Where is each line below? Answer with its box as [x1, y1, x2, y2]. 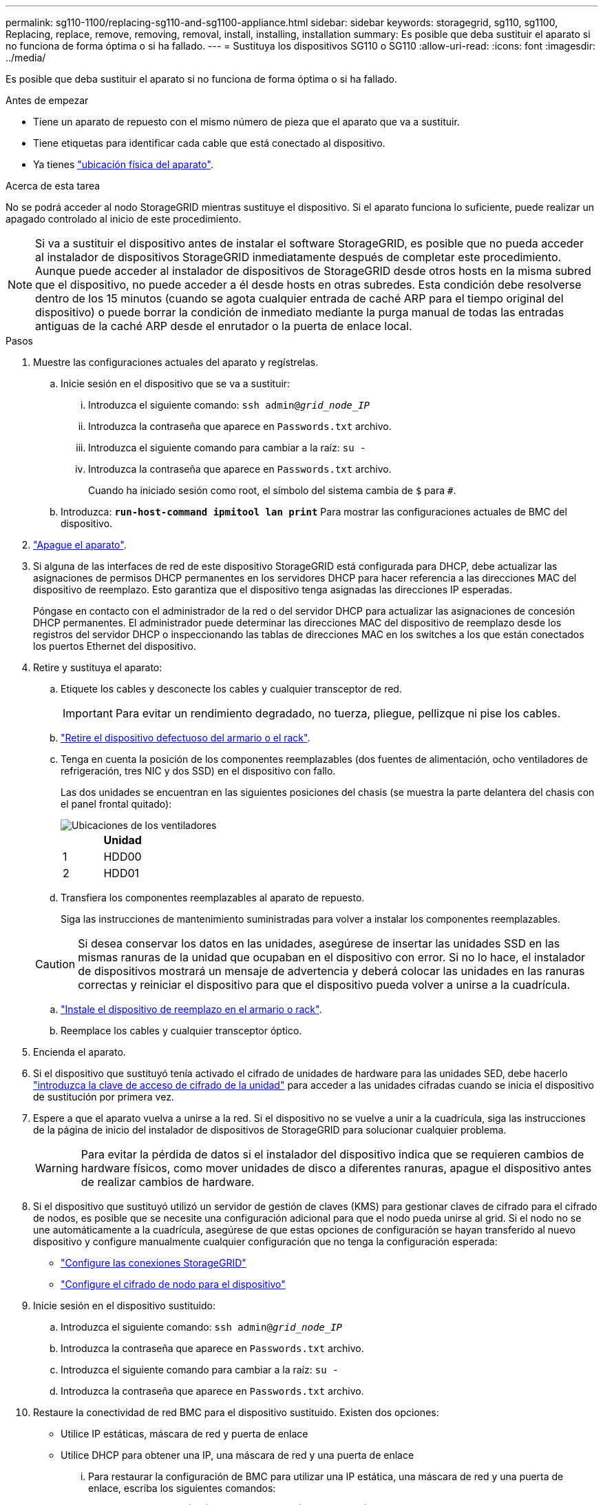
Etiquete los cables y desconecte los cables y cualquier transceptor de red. [61, 683, 402, 695]
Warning [35, 1161, 78, 1175]
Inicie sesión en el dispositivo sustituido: [33, 1300, 215, 1311]
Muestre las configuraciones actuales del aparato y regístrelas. [33, 356, 319, 368]
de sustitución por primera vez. [33, 1091, 174, 1103]
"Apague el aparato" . [33, 539, 127, 551]
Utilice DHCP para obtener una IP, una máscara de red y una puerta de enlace [61, 1449, 414, 1461]
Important [63, 706, 113, 720]
